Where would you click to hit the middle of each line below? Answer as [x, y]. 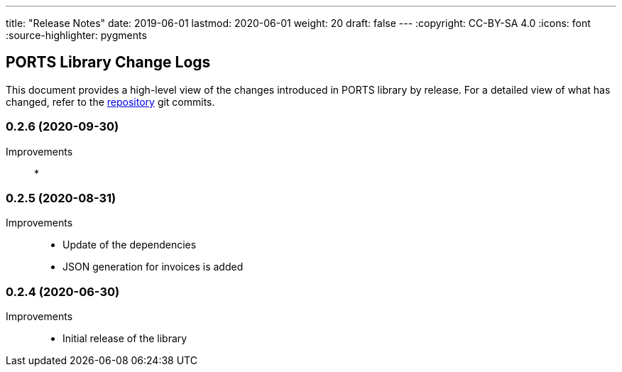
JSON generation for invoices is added [153, 267]
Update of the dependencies [130, 245]
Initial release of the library [125, 339]
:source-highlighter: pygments [76, 35]
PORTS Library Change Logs [108, 62]
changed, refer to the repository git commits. [110, 102]
